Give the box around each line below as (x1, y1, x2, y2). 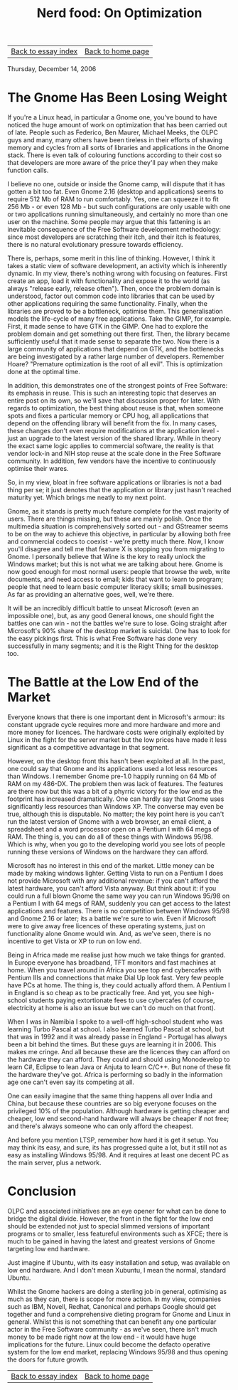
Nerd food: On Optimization (36, 5, 202, 21)
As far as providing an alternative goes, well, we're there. (7, 590, 174, 599)
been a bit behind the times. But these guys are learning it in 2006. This (7, 1040, 217, 1049)
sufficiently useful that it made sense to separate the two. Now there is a (7, 337, 220, 346)
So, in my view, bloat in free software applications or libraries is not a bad (7, 478, 222, 487)
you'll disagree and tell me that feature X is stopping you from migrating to (7, 545, 225, 553)
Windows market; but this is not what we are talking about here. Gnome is (7, 560, 224, 568)
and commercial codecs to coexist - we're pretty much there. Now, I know (7, 537, 224, 546)
